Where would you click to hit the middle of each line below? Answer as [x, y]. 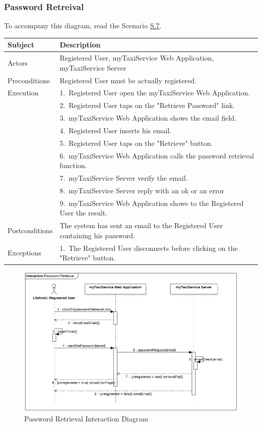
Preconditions [29, 80]
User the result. [84, 213]
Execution [23, 93]
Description [80, 45]
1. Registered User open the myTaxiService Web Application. [155, 93]
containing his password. [97, 235]
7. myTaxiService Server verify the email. [124, 178]
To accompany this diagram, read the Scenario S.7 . [83, 25]
